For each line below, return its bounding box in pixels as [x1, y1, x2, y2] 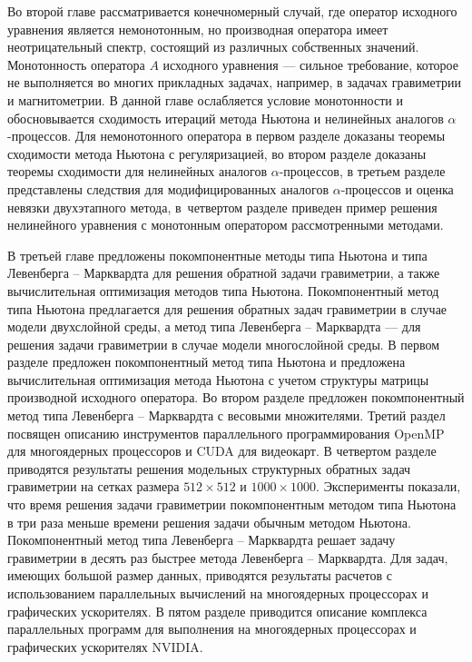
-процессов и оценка [340, 179, 454, 198]
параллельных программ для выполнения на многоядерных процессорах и [7, 619, 417, 638]
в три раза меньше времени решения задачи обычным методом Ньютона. [7, 512, 411, 531]
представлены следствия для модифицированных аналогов [7, 179, 329, 198]
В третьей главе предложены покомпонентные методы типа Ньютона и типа [7, 245, 428, 264]
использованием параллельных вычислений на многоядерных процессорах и [7, 584, 428, 602]
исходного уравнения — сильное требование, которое [162, 54, 458, 74]
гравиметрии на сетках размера [7, 477, 180, 496]
